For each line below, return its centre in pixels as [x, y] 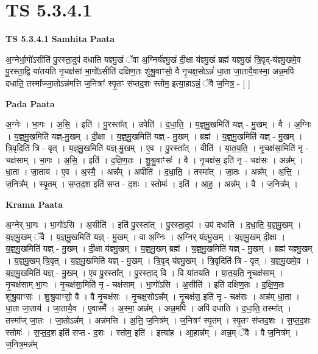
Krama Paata [34, 204]
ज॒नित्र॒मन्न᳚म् [22, 344]
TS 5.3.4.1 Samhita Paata [60, 39]
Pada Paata [30, 103]
